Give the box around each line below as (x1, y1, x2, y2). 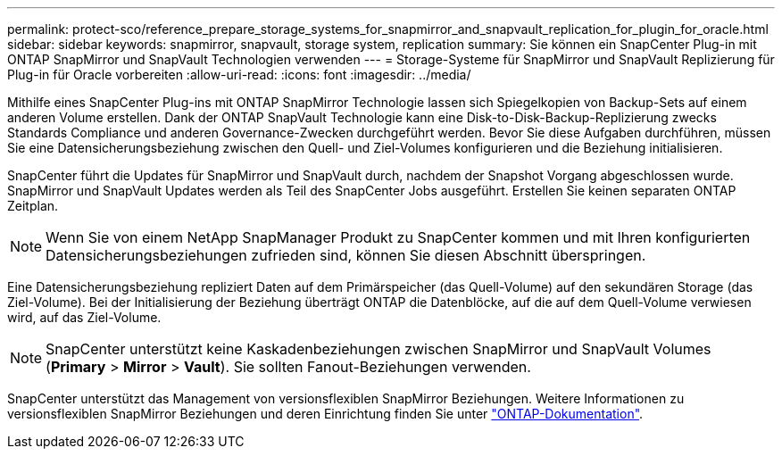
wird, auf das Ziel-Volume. (7, 310, 162, 325)
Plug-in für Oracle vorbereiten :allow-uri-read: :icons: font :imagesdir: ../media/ (7, 67, 471, 82)
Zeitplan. (7, 198, 59, 213)
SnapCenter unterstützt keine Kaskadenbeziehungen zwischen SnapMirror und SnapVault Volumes (46, 340, 711, 358)
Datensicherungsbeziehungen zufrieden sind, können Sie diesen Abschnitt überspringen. (46, 246, 646, 264)
